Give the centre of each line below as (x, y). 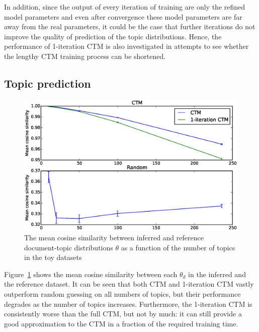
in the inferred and (217, 274)
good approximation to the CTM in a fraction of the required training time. (121, 323)
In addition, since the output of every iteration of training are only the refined (125, 7)
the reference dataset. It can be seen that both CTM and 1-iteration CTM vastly (129, 284)
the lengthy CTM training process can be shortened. (85, 56)
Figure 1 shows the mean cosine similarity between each (91, 274)
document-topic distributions (69, 247)
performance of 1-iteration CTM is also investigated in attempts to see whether (126, 46)
